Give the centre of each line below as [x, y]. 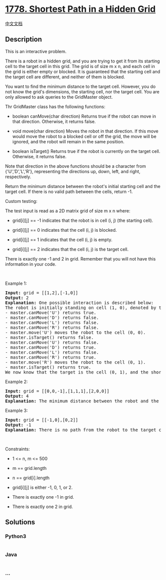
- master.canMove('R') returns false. [52, 327]
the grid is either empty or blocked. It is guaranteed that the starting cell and [83, 71]
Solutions [20, 522]
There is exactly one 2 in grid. [42, 507]
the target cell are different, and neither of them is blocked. [65, 77]
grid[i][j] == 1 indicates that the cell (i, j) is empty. [62, 240]
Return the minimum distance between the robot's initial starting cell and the [83, 186]
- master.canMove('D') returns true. [51, 347]
